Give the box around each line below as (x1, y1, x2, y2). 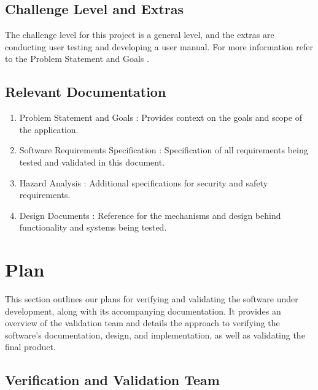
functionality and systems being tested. (19, 221, 167, 234)
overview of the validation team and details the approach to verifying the (5, 316, 280, 329)
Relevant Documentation (5, 82, 166, 101)
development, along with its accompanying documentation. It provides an (5, 304, 281, 317)
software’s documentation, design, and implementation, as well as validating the (5, 328, 305, 341)
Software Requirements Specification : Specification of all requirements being (19, 143, 308, 156)
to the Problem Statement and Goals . (5, 52, 149, 65)
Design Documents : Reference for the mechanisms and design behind (19, 208, 281, 221)
